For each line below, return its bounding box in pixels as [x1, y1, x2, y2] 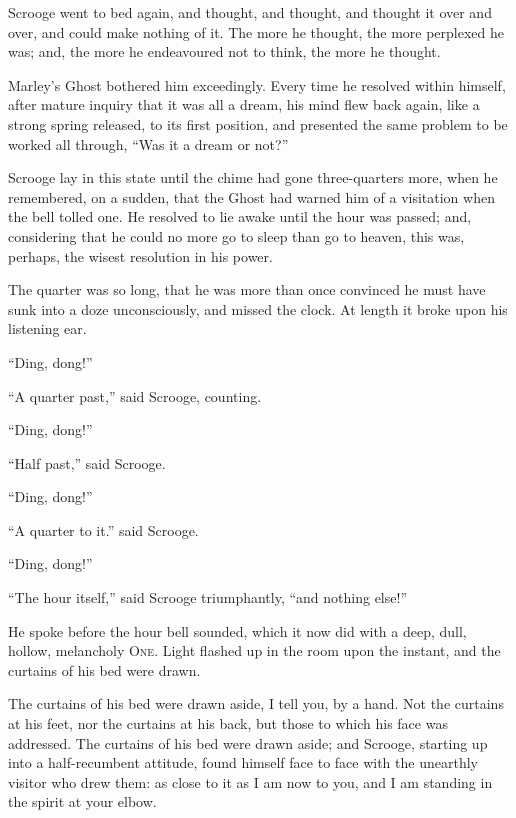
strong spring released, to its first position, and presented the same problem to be [8, 113, 508, 134]
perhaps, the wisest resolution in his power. [8, 245, 273, 266]
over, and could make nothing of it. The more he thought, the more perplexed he [8, 21, 504, 42]
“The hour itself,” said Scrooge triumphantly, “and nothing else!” [8, 587, 407, 608]
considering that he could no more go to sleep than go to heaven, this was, [8, 225, 465, 246]
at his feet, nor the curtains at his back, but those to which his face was [8, 713, 448, 734]
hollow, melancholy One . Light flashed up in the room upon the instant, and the [8, 640, 501, 661]
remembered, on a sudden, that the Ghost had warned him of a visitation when [8, 186, 495, 207]
